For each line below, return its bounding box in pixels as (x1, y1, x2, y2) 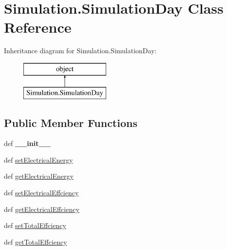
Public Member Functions (4, 115, 137, 130)
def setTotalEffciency (4, 220, 66, 230)
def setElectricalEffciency (4, 187, 79, 198)
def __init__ (4, 138, 51, 148)
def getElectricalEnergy (4, 171, 74, 181)
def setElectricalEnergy (4, 154, 73, 165)
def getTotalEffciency (4, 236, 67, 247)
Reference (4, 17, 72, 37)
